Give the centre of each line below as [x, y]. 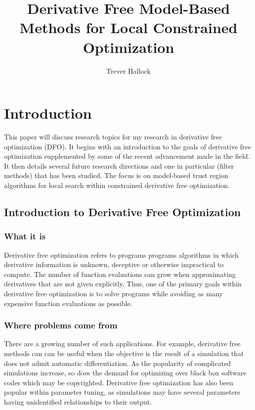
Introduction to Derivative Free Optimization [123, 211]
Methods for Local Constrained [128, 27]
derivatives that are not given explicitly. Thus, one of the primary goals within [123, 284]
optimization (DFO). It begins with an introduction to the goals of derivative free [128, 146]
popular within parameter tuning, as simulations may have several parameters [122, 392]
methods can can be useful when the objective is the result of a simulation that [124, 353]
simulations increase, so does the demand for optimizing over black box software [125, 373]
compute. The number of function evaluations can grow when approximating [120, 274]
